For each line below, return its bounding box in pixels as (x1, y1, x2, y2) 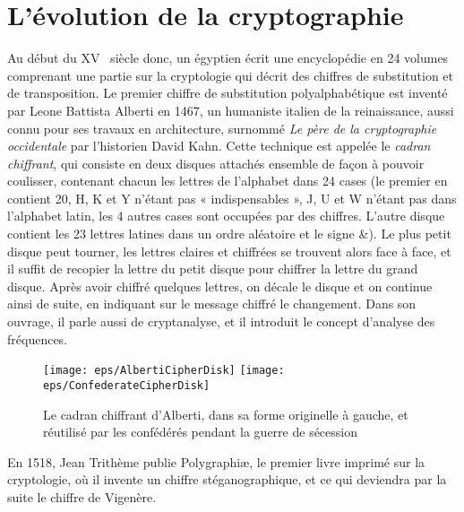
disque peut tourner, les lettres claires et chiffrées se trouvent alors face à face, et (7, 241, 451, 260)
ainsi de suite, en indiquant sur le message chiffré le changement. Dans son (7, 294, 417, 313)
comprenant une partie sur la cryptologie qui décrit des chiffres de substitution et (7, 65, 454, 84)
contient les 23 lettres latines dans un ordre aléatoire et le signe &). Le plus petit (7, 224, 451, 243)
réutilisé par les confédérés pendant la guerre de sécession (43, 422, 358, 441)
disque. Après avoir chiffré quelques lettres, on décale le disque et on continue (7, 276, 433, 295)
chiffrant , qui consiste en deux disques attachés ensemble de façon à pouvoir (7, 153, 425, 172)
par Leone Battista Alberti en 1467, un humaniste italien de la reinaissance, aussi (7, 100, 454, 119)
